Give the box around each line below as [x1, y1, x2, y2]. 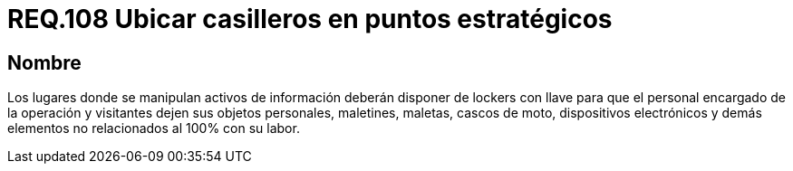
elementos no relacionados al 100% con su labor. [7, 120, 300, 137]
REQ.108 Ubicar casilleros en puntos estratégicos [7, 4, 613, 34]
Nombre [7, 51, 82, 74]
